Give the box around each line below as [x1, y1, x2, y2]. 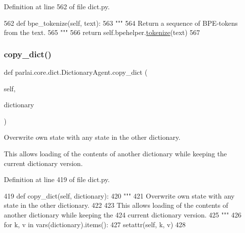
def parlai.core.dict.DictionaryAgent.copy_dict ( [4, 67, 148, 77]
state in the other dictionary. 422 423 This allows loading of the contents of [4, 200, 228, 210]
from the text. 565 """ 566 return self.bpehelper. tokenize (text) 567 [4, 27, 200, 37]
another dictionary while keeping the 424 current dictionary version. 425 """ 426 [4, 209, 242, 219]
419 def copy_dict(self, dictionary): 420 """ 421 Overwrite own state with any [4, 190, 235, 200]
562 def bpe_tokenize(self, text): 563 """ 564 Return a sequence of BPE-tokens [4, 17, 238, 28]
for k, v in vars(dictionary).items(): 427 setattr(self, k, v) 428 [4, 219, 186, 229]
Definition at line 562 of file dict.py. [4, 1, 110, 11]
